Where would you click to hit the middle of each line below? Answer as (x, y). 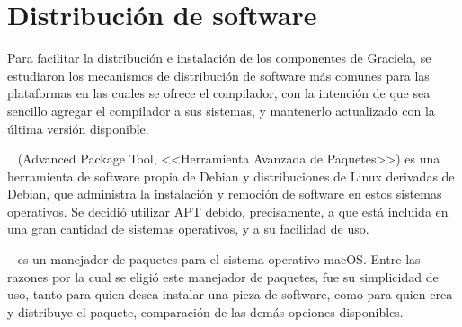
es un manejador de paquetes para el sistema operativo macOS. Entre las (219, 259)
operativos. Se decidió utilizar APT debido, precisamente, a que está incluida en (228, 211)
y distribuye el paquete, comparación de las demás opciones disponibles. (205, 311)
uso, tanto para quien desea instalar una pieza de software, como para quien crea (230, 294)
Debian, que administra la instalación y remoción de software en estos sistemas (225, 194)
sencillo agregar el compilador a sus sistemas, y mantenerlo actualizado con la (221, 110)
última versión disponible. (78, 128)
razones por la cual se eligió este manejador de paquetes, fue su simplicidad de (223, 276)
